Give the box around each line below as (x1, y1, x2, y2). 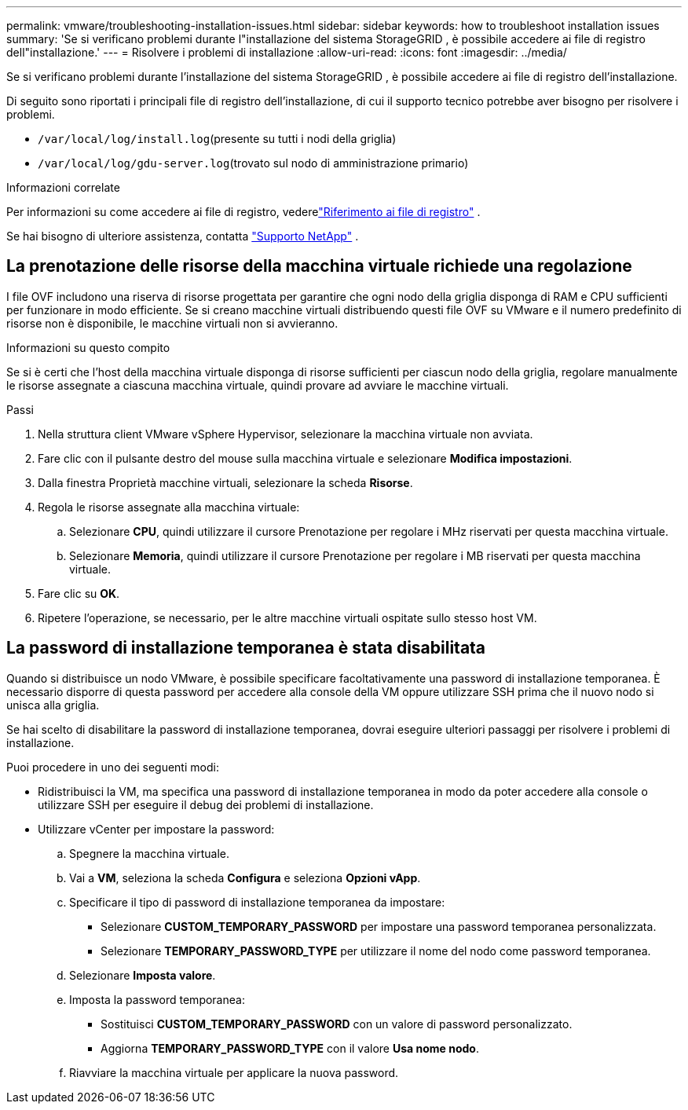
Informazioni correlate (6, 181, 120, 194)
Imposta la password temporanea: (69, 992, 245, 1006)
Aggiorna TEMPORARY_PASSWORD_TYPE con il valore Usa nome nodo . (101, 1041, 479, 1055)
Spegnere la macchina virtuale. (69, 846, 229, 860)
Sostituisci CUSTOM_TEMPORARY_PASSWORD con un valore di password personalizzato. (101, 1017, 573, 1031)
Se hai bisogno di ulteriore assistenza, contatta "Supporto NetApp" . (6, 229, 359, 243)
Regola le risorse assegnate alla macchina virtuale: (38, 500, 300, 514)
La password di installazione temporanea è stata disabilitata (6, 638, 486, 658)
